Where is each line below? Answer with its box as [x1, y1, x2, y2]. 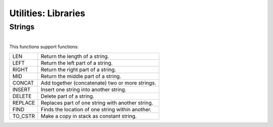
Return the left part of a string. [40, 60, 113, 67]
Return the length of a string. [40, 53, 109, 60]
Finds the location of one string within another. [40, 106, 152, 113]
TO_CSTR [12, 113, 35, 120]
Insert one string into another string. [40, 86, 126, 93]
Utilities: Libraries [9, 8, 85, 19]
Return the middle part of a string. [40, 73, 121, 80]
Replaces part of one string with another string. [40, 99, 154, 106]
